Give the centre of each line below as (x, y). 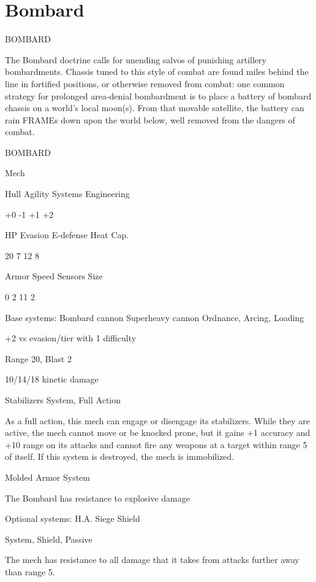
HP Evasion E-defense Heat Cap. (67, 235)
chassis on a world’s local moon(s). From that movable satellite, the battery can (155, 108)
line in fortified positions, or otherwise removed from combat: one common (145, 83)
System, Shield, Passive (49, 539)
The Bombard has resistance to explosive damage (97, 498)
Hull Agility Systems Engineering (67, 194)
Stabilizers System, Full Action (63, 400)
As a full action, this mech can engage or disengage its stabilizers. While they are (157, 420)
